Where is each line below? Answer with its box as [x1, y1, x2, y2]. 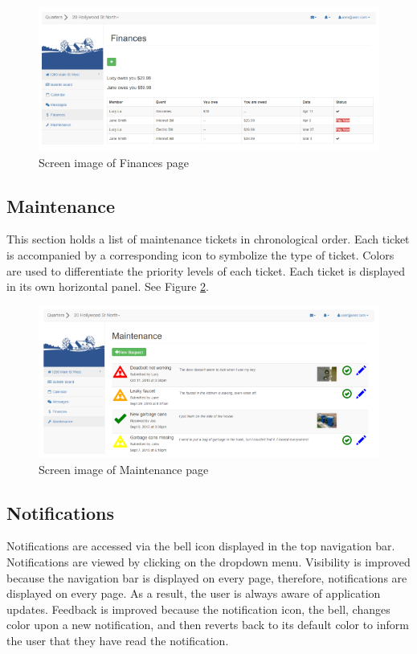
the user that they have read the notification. [6, 632, 229, 648]
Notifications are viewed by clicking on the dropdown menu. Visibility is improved [6, 553, 411, 570]
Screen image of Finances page [39, 153, 189, 170]
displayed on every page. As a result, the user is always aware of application [6, 585, 381, 602]
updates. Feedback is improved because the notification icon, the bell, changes [6, 600, 390, 617]
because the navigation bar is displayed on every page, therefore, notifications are [6, 569, 407, 586]
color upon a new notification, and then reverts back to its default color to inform [6, 616, 409, 633]
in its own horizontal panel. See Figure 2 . [6, 278, 209, 295]
